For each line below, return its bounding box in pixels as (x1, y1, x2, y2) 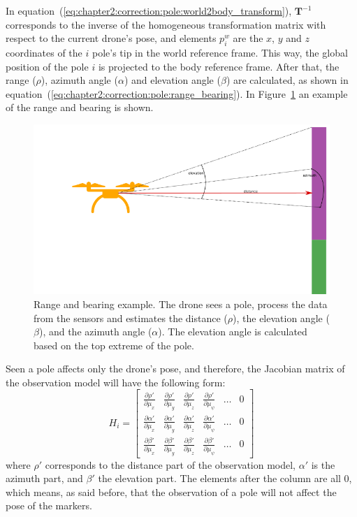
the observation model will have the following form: (6, 374, 226, 389)
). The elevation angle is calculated (158, 324, 307, 339)
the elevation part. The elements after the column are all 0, (98, 471, 352, 486)
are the (233, 31, 263, 45)
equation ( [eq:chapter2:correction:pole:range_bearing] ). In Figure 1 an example (6, 86, 348, 101)
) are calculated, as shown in (226, 73, 349, 87)
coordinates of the (6, 45, 82, 59)
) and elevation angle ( (124, 73, 221, 87)
